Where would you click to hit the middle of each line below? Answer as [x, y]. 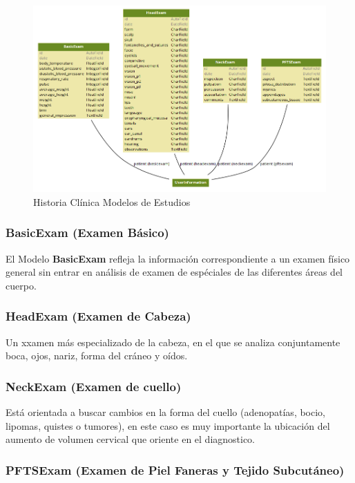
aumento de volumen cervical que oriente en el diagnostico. [131, 439]
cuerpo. [21, 285]
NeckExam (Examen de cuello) [94, 386]
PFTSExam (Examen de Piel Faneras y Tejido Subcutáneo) [175, 470]
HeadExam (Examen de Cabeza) [98, 316]
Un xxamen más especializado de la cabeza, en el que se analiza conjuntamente [173, 342]
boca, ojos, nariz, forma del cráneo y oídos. [97, 356]
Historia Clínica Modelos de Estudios [112, 201]
